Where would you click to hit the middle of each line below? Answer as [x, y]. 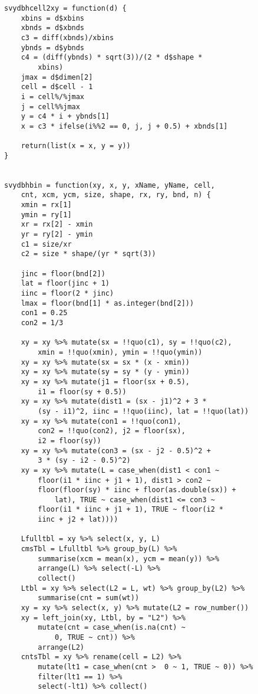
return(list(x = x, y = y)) [76, 146]
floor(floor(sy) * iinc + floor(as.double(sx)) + [137, 490]
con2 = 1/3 [42, 323]
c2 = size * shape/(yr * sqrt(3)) [88, 254]
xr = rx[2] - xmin [57, 225]
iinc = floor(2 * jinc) [67, 294]
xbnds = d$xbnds [53, 28]
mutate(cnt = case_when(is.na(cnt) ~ [112, 628]
